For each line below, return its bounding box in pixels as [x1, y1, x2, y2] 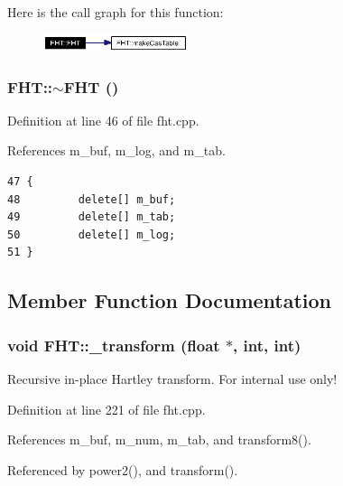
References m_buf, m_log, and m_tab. [7, 141, 226, 160]
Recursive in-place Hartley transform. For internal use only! [7, 369, 338, 388]
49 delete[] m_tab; [7, 210, 176, 224]
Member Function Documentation [7, 286, 332, 314]
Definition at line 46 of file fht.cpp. [7, 110, 199, 129]
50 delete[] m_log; [7, 228, 176, 241]
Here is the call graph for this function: [7, 3, 224, 21]
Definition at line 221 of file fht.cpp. [7, 399, 206, 418]
